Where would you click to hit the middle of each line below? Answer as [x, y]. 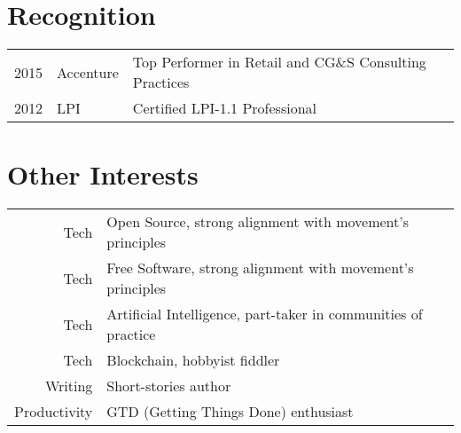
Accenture [88, 72]
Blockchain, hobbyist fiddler [193, 360]
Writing [69, 386]
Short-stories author [169, 386]
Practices [161, 83]
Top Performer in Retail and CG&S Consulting [279, 62]
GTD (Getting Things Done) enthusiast [230, 412]
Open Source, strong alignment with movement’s [258, 222]
